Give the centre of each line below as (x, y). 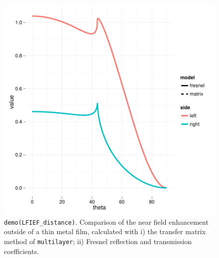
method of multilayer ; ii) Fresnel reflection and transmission (98, 241)
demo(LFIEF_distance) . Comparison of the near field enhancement (106, 221)
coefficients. (22, 251)
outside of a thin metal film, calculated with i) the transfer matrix (105, 231)
